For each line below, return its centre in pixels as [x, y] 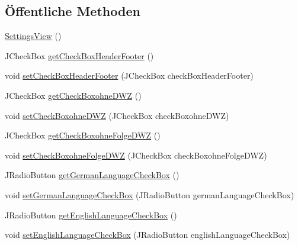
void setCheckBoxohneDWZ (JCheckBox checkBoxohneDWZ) [117, 115]
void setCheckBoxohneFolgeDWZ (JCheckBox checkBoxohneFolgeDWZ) [136, 155]
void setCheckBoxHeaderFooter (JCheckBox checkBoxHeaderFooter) [129, 75]
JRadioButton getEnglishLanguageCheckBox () [91, 215]
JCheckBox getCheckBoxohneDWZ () [73, 95]
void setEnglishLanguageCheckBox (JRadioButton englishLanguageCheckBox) [148, 235]
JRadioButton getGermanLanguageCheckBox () [92, 175]
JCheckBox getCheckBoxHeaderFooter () [79, 55]
